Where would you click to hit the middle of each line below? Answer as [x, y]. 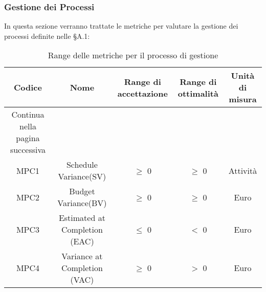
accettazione [142, 93]
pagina [28, 138]
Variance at [82, 256]
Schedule [82, 165]
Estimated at [82, 218]
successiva [28, 150]
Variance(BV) [82, 203]
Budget [82, 191]
